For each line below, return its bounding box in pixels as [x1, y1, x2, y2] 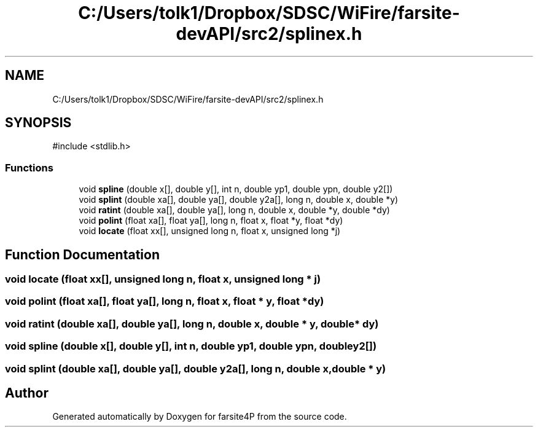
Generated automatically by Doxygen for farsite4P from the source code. [52, 411, 347, 422]
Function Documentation [5, 246, 160, 262]
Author [5, 385, 49, 401]
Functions [5, 161, 53, 174]
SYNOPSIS [5, 115, 72, 131]
